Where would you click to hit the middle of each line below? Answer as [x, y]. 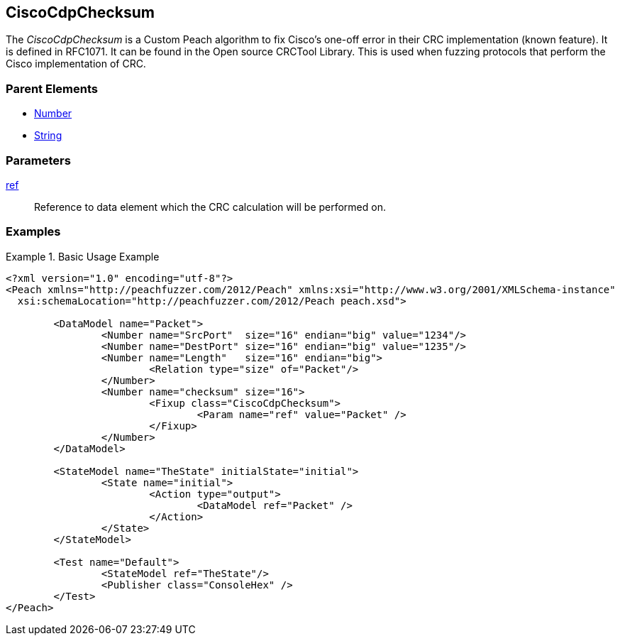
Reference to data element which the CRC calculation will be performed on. [210, 207]
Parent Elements [52, 88]
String [48, 136]
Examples [33, 232]
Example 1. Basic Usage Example [83, 256]
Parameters [38, 160]
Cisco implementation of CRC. [76, 64]
